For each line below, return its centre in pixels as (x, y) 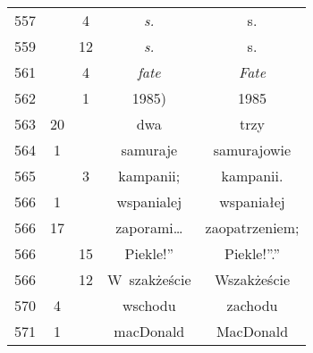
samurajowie (252, 150)
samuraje (149, 150)
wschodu (149, 305)
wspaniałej (252, 202)
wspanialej (149, 202)
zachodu (252, 305)
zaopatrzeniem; (252, 227)
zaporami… (149, 227)
